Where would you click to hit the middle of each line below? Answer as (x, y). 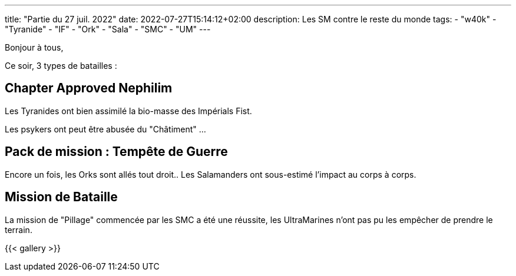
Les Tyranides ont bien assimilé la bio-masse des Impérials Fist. (128, 111)
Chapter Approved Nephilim (89, 88)
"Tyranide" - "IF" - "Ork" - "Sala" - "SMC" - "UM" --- (108, 29)
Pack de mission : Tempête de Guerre (116, 152)
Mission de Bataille (61, 197)
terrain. (19, 230)
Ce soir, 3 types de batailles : (61, 66)
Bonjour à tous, (34, 47)
